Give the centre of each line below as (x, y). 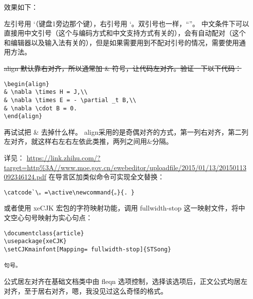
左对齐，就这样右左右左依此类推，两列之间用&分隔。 (88, 141)
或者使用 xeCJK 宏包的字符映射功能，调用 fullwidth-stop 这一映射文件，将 (121, 208)
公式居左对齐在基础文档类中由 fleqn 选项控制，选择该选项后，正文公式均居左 (126, 281)
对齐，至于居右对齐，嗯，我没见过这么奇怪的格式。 (86, 290)
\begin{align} (27, 84)
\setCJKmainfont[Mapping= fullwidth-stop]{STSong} (88, 249)
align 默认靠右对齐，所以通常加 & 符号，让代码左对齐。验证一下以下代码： (123, 68)
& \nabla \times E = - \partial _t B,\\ (70, 100)
